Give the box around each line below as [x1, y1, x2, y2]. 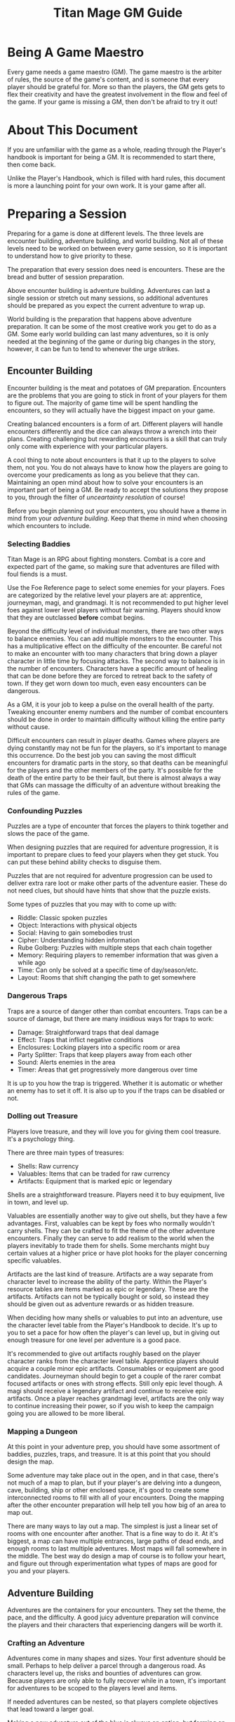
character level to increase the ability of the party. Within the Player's [7, 1277, 207, 1286]
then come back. [7, 160, 56, 169]
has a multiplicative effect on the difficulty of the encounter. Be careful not [7, 641, 222, 650]
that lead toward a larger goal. [7, 1705, 95, 1714]
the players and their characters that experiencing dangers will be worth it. [7, 1620, 223, 1629]
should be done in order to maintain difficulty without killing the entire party [7, 715, 225, 723]
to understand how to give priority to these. [7, 251, 133, 260]
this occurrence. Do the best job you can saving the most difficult [7, 751, 196, 759]
